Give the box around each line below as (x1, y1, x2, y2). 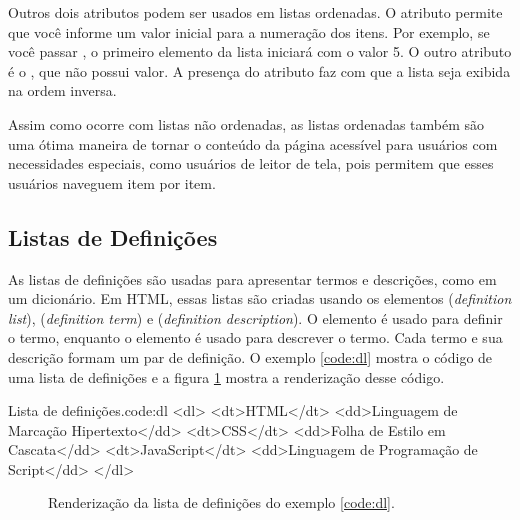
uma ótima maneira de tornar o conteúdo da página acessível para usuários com (8, 133, 498, 154)
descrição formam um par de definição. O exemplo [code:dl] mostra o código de (8, 346, 493, 367)
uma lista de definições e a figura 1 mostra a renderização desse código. (8, 366, 445, 387)
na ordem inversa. (8, 80, 117, 101)
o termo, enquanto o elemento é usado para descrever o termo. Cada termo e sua (8, 327, 503, 348)
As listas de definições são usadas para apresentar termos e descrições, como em (8, 268, 497, 289)
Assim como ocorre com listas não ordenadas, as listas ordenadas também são (8, 113, 485, 134)
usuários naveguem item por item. (8, 172, 216, 193)
